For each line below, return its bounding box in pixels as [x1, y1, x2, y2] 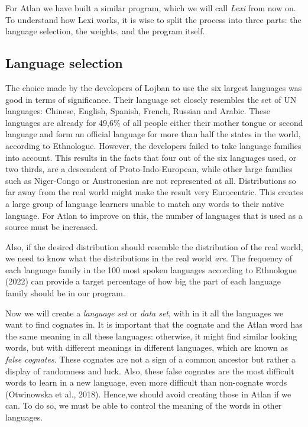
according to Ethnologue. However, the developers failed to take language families [5, 139, 301, 151]
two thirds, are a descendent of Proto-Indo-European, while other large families [5, 163, 293, 175]
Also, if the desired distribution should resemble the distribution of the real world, [5, 240, 303, 253]
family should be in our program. [5, 287, 125, 299]
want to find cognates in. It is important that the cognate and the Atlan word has [5, 318, 303, 331]
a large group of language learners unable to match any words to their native [5, 197, 284, 209]
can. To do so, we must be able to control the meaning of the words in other [5, 399, 282, 412]
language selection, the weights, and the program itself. [5, 25, 205, 37]
